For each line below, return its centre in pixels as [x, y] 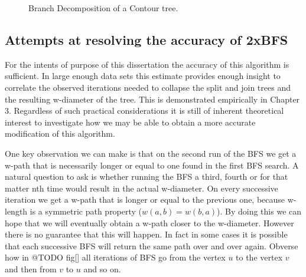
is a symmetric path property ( [86, 211]
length [16, 211]
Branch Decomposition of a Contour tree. [103, 8]
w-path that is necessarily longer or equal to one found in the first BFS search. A [152, 165]
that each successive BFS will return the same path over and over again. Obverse [152, 245]
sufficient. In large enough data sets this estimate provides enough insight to [143, 76]
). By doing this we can [259, 211]
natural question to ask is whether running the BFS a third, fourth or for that [147, 177]
